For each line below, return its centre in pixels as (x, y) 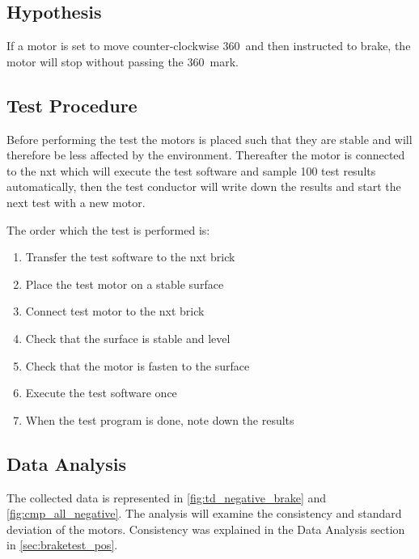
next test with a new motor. (76, 202)
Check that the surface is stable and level (128, 338)
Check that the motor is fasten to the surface (138, 365)
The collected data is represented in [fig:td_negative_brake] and (167, 497)
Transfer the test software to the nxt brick (130, 257)
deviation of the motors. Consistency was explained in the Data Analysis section (206, 529)
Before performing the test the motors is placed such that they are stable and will (209, 139)
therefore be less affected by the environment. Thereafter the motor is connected (206, 155)
